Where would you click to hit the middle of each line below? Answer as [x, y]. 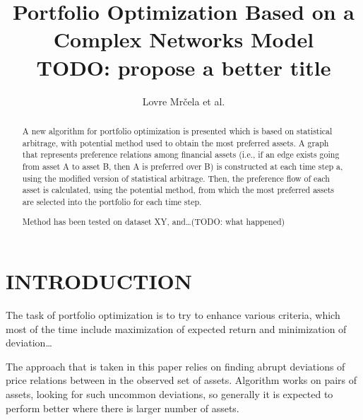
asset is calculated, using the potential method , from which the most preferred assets [178, 190]
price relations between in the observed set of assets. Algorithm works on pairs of [181, 380]
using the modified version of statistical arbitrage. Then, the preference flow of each [176, 178]
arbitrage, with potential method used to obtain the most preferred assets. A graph [175, 142]
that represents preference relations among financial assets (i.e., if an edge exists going [181, 154]
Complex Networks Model [184, 39]
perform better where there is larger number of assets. [123, 408]
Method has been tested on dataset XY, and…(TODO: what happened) [154, 222]
